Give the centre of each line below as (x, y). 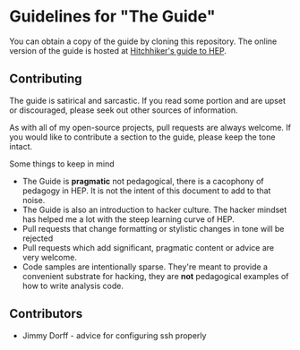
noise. (34, 200)
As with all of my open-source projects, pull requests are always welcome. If (150, 127)
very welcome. (50, 257)
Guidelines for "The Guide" (112, 17)
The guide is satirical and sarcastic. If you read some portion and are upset (148, 100)
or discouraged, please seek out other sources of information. (124, 110)
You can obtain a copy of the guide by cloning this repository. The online (143, 41)
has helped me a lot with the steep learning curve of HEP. (128, 219)
